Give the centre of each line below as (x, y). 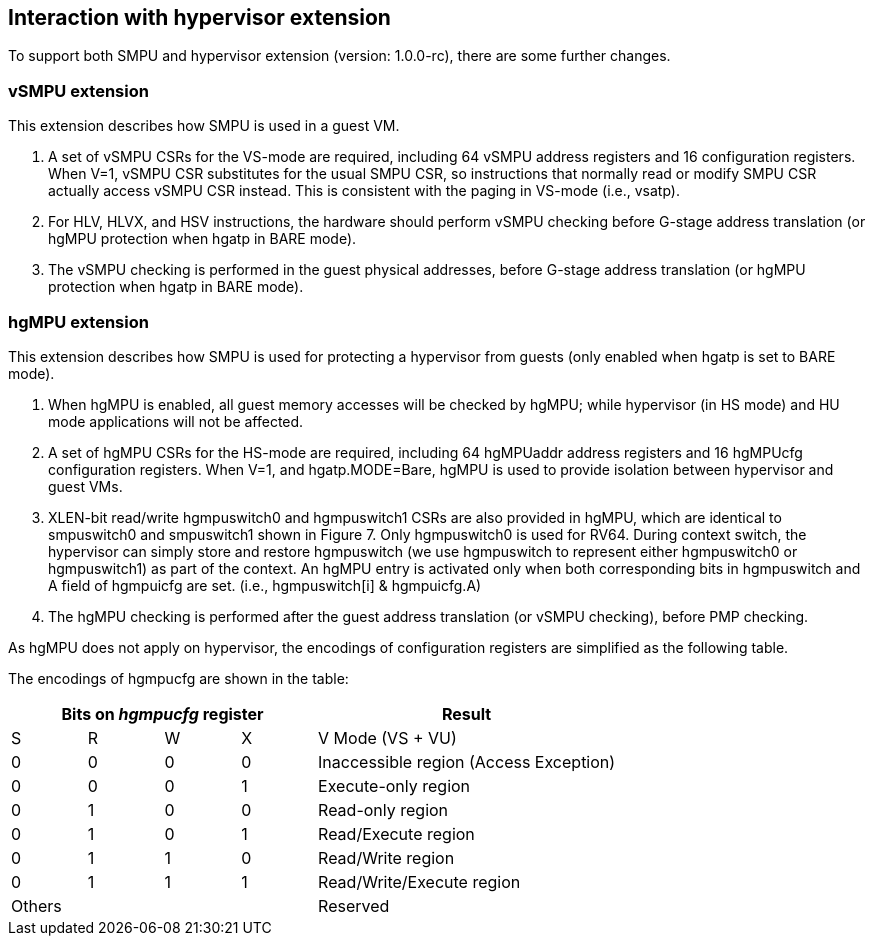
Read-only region (383, 809)
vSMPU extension (78, 90)
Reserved (354, 905)
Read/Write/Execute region (419, 881)
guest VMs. (85, 486)
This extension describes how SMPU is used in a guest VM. (204, 126)
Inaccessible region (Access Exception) (467, 761)
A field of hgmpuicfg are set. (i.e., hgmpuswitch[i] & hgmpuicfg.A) (265, 585)
